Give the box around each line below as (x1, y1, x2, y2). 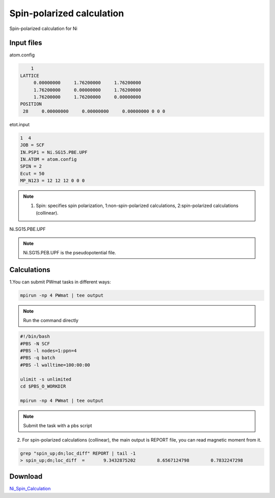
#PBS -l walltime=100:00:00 (20, 362, 90, 368)
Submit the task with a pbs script (23, 423, 92, 429)
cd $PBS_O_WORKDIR (20, 384, 66, 389)
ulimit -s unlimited (20, 376, 71, 382)
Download (9, 472, 43, 481)
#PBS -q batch (20, 355, 56, 361)
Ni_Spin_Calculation (9, 486, 51, 492)
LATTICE (20, 73, 39, 78)
